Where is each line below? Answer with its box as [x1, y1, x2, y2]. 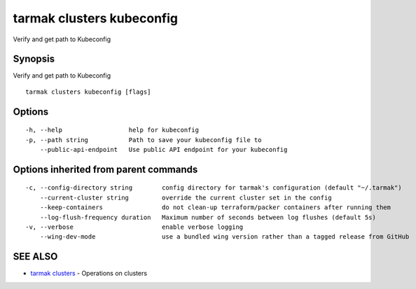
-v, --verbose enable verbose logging [25, 223, 244, 231]
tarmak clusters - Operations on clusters [30, 269, 147, 278]
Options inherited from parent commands [13, 163, 198, 175]
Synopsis [13, 53, 55, 65]
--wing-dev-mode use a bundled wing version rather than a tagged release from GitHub [39, 233, 410, 241]
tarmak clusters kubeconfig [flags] [25, 87, 151, 96]
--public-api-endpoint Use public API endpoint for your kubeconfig [39, 146, 288, 154]
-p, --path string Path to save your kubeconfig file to [25, 136, 262, 143]
